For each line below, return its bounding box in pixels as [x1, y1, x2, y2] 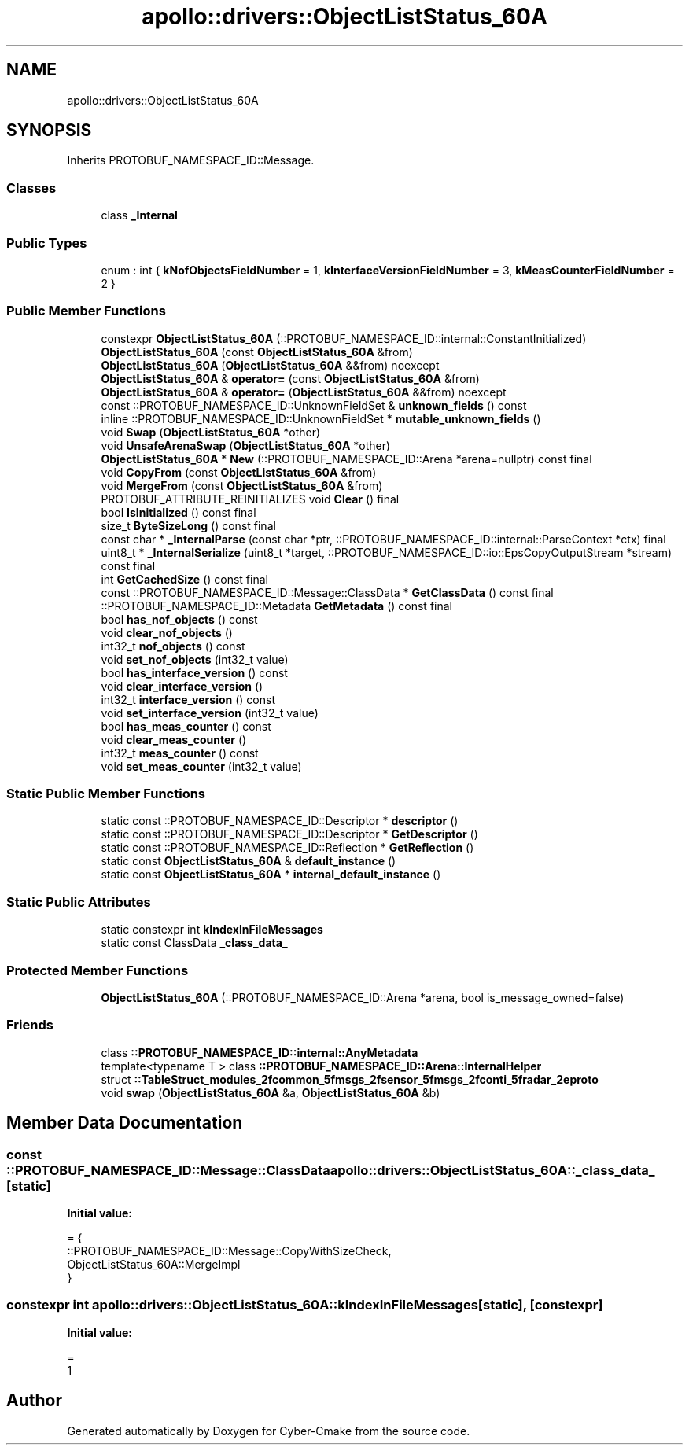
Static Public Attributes [6, 893, 151, 910]
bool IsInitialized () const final [101, 505, 256, 519]
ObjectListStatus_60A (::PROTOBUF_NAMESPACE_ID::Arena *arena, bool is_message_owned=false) [101, 990, 625, 1004]
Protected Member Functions [6, 962, 189, 978]
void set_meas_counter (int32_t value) [101, 759, 302, 773]
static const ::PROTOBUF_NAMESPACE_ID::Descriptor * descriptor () [101, 814, 459, 828]
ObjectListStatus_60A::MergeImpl [67, 1257, 241, 1271]
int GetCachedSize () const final [101, 572, 268, 586]
